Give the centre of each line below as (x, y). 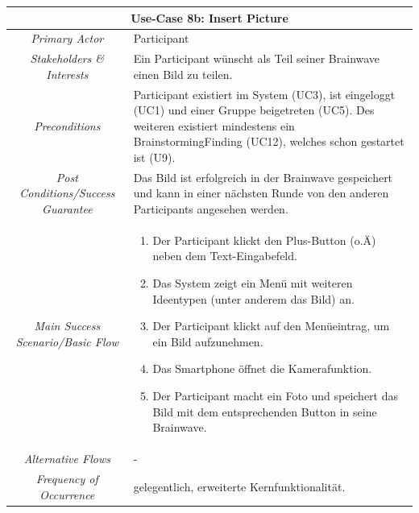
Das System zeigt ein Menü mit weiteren (253, 283)
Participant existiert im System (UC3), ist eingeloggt (264, 94)
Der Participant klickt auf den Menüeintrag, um (271, 326)
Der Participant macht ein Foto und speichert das (276, 396)
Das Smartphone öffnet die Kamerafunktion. (262, 368)
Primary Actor (67, 38)
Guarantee (67, 209)
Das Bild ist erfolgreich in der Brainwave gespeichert (263, 177)
